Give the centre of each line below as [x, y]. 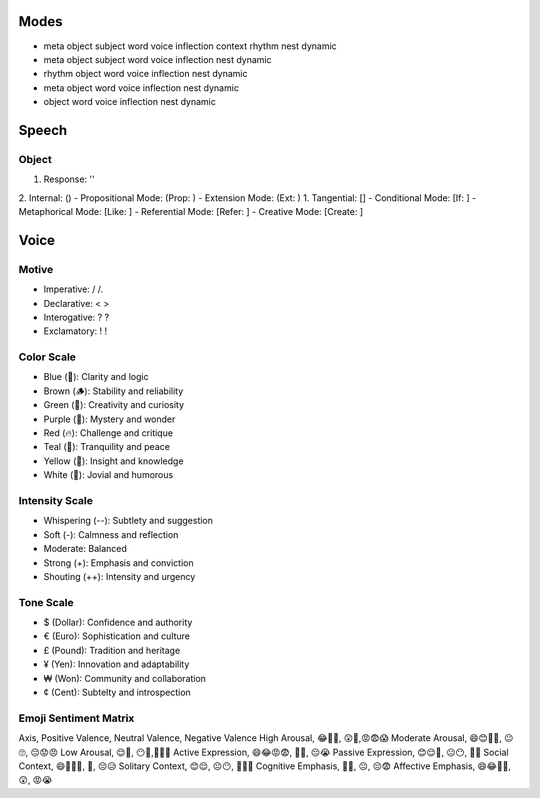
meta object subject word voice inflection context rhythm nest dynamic [190, 46]
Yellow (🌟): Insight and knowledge [113, 461]
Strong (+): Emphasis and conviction [118, 562]
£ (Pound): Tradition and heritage [112, 650]
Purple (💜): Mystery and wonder [109, 419]
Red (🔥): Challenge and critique [108, 433]
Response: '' [69, 179]
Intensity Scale [56, 500]
